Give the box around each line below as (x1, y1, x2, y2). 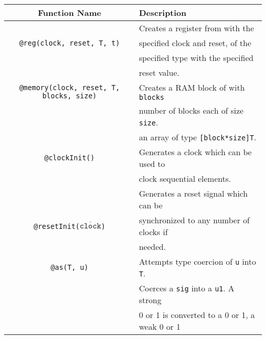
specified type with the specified (139, 52, 254, 63)
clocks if (139, 226, 168, 238)
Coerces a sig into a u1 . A (139, 282, 235, 294)
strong (139, 294, 162, 306)
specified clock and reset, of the (139, 37, 252, 49)
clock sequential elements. (139, 173, 231, 184)
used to (139, 158, 165, 169)
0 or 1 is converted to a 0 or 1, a (139, 309, 255, 321)
